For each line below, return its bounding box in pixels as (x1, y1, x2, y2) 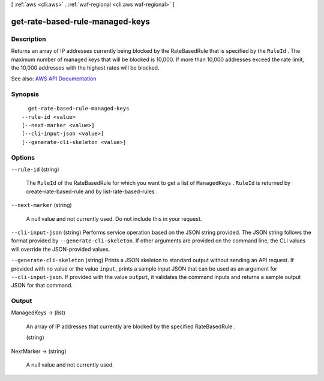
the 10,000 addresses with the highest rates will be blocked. (11, 64, 160, 71)
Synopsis (11, 90, 39, 98)
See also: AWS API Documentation (11, 75, 97, 82)
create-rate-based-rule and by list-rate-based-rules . (26, 188, 158, 195)
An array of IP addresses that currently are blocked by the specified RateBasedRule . (26, 323, 236, 330)
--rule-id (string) (11, 166, 59, 173)
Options (11, 153, 35, 161)
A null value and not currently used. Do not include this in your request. (26, 215, 202, 222)
